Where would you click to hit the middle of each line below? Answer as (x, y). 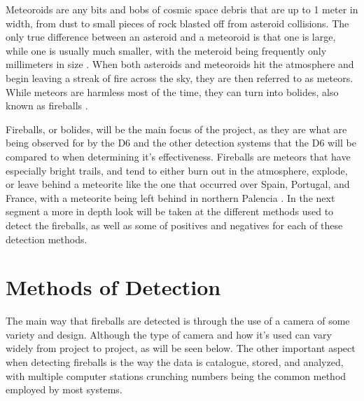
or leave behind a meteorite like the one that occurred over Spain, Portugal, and (178, 184)
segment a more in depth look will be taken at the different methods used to (170, 211)
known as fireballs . (47, 106)
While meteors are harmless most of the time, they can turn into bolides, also (172, 91)
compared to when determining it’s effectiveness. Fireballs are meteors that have (178, 156)
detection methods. (47, 239)
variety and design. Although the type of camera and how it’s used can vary (169, 334)
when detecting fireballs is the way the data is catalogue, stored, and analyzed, (175, 362)
